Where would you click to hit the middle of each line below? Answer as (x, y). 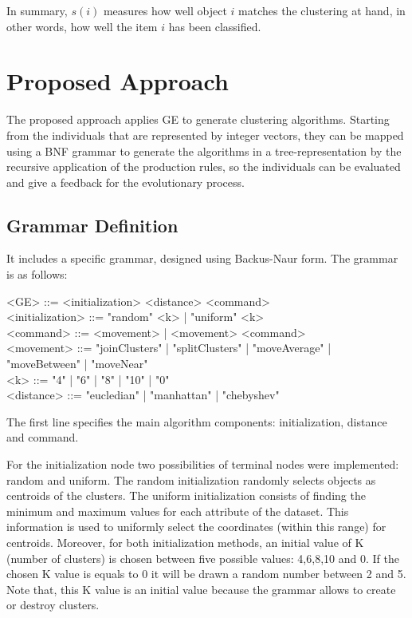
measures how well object (165, 10)
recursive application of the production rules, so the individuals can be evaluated (204, 166)
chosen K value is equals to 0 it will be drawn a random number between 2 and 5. (206, 574)
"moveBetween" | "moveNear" (77, 364)
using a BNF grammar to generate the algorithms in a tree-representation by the (204, 151)
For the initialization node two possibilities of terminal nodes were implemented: (203, 464)
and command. (43, 437)
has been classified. (215, 26)
